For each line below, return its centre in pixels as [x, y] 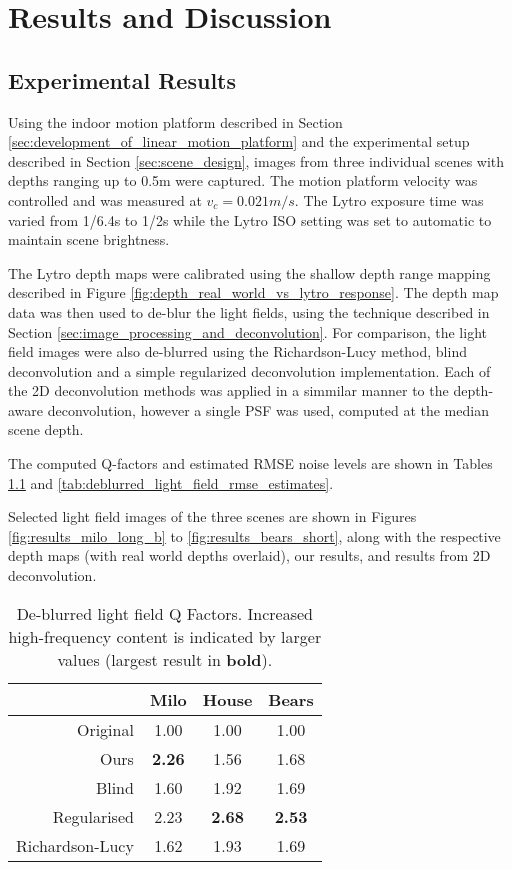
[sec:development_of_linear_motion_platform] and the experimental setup [239, 141]
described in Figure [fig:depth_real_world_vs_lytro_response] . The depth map [253, 292]
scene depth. [46, 429]
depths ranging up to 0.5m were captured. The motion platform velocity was [243, 180]
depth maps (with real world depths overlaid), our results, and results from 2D [249, 555]
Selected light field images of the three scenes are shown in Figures [212, 516]
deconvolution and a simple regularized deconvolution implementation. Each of [249, 370]
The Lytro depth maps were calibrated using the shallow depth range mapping [249, 272]
